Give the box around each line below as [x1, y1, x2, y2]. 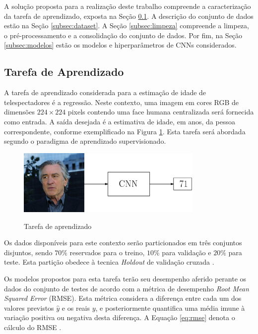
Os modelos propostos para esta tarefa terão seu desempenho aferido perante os [4, 273, 247, 283]
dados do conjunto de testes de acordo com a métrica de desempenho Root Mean [4, 283, 249, 293]
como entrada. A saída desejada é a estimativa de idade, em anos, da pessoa [4, 116, 235, 126]
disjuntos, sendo [4, 247, 53, 257]
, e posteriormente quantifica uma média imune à [95, 302, 245, 313]
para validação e [162, 247, 211, 257]
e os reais [62, 302, 90, 313]
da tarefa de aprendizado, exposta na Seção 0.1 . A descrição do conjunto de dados [4, 10, 254, 21]
